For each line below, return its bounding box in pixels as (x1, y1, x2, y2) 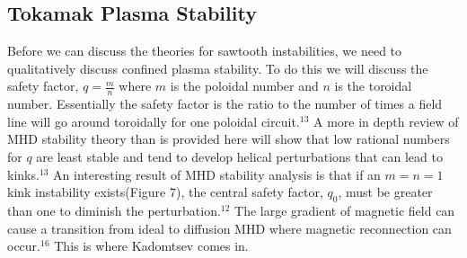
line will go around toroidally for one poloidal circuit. (7, 111, 300, 130)
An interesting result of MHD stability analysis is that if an (53, 165, 381, 183)
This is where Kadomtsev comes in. (54, 236, 249, 255)
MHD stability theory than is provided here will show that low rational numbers (7, 129, 450, 148)
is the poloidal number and (170, 76, 319, 95)
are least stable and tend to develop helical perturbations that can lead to (36, 147, 443, 165)
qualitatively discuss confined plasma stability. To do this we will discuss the (7, 58, 428, 77)
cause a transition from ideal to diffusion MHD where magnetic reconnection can (7, 218, 452, 237)
